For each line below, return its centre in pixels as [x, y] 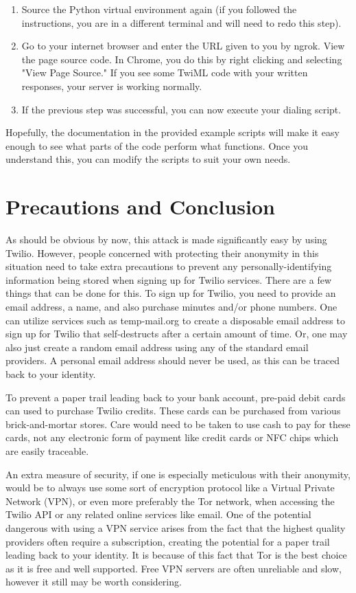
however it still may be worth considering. [94, 582]
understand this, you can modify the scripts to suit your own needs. [148, 159]
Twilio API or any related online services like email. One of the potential [158, 514]
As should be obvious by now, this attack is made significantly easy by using [166, 239]
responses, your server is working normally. [112, 86]
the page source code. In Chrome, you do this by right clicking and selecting [182, 59]
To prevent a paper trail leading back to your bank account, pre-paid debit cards [176, 397]
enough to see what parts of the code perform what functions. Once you [157, 145]
